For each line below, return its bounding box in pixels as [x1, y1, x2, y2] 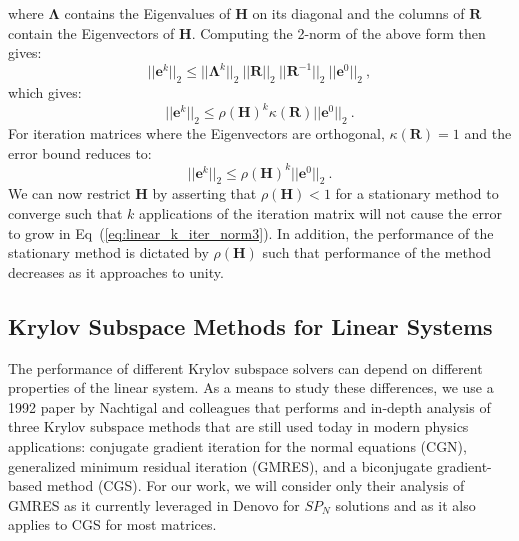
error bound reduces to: [8, 142, 152, 163]
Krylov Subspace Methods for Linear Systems [8, 310, 493, 341]
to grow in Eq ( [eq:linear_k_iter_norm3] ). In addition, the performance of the [8, 222, 494, 243]
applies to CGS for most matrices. [8, 514, 217, 535]
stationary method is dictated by [8, 242, 209, 263]
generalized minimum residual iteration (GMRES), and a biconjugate [8, 455, 433, 476]
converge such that [8, 203, 123, 224]
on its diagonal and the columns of [252, 3, 465, 23]
